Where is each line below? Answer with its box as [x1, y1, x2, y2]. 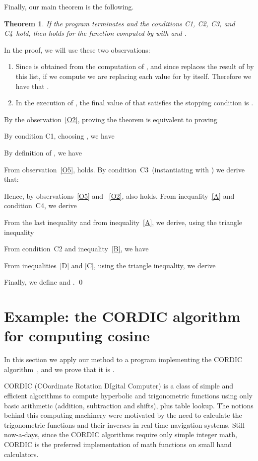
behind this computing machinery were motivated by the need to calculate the [4, 410, 242, 420]
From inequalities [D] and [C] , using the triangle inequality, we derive [4, 260, 216, 270]
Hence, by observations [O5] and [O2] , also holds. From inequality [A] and [4, 190, 235, 201]
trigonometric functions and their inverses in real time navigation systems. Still [4, 419, 245, 430]
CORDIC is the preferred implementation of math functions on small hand [4, 439, 232, 449]
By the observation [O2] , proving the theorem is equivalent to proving [4, 114, 217, 124]
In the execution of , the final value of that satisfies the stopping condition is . [15, 97, 254, 108]
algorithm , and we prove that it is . [4, 364, 115, 374]
